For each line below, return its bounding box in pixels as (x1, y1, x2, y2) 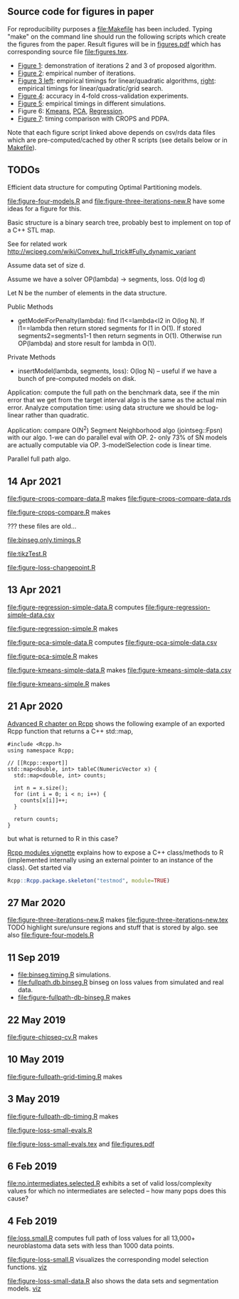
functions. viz (7, 1263, 48, 1272)
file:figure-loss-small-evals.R (7, 1126, 92, 1134)
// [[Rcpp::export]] (7, 759, 69, 766)
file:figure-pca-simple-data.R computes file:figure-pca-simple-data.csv (7, 638, 218, 646)
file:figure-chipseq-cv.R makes (7, 1033, 98, 1041)
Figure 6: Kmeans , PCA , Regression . (17, 106, 124, 115)
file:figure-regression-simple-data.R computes (7, 603, 144, 611)
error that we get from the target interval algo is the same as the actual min (7, 395, 227, 404)
